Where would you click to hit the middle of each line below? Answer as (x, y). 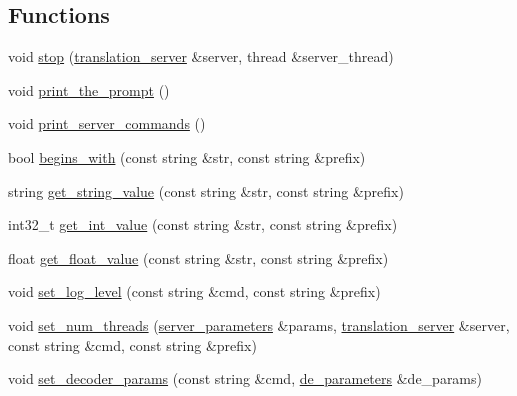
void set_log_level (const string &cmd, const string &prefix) (194, 291)
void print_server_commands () (107, 123)
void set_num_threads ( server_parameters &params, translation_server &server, (259, 324)
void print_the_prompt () (89, 89)
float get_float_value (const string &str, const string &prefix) (198, 257)
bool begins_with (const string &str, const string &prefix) (187, 156)
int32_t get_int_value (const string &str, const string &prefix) (203, 224)
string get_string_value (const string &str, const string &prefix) (206, 190)
